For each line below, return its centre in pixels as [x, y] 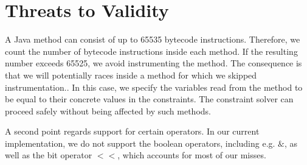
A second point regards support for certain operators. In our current [132, 131]
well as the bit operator [49, 155]
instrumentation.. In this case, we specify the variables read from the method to [154, 87]
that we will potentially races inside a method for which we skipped [131, 75]
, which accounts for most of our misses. [192, 155]
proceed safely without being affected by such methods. [108, 111]
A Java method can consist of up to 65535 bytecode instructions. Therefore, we [153, 39]
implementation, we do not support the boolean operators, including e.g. [140, 143]
